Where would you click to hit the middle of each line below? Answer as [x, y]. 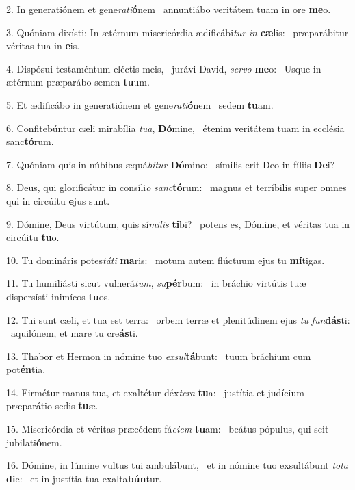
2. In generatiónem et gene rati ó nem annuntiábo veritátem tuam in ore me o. [169, 9]
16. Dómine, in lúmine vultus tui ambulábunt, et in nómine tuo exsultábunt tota [177, 465]
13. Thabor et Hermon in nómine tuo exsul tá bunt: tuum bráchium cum [159, 356]
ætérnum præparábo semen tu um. [78, 82]
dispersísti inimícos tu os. [58, 296]
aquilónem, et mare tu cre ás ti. [74, 333]
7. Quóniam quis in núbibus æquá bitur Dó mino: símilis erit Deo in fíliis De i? [171, 164]
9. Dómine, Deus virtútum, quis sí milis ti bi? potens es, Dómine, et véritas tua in [178, 223]
